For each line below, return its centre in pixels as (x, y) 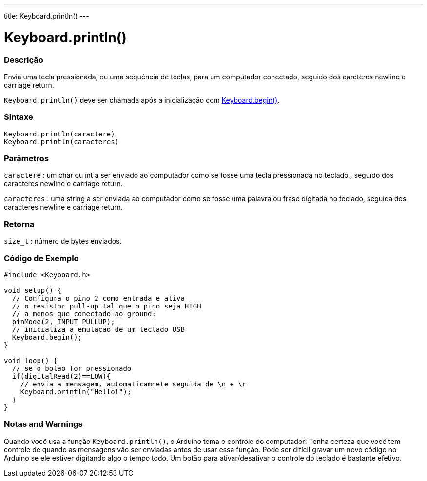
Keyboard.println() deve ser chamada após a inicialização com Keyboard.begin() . (142, 100)
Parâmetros (26, 158)
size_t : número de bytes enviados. (63, 241)
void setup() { (33, 290)
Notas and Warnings (43, 424)
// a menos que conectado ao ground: (84, 314)
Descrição (24, 60)
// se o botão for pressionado (72, 368)
